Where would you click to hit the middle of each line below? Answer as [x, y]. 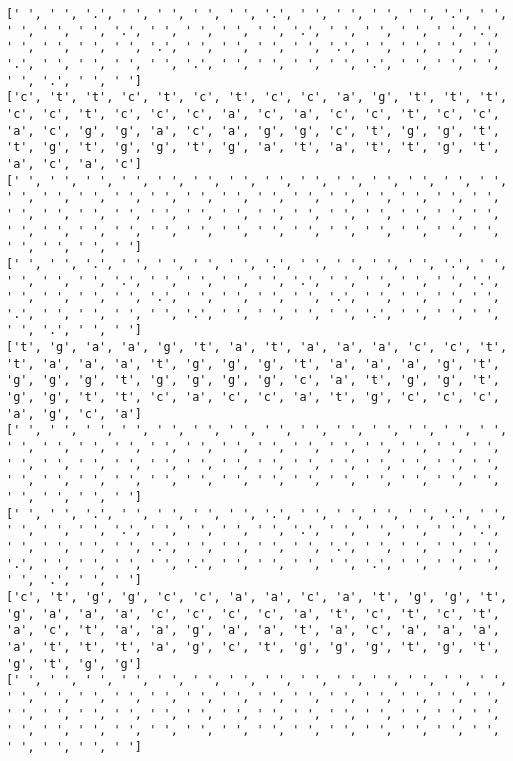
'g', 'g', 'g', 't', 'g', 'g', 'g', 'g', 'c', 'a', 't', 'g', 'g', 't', [253, 380]
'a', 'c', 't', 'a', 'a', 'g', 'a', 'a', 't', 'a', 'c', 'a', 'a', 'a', [253, 630]
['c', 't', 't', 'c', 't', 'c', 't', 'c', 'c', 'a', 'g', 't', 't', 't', [257, 97]
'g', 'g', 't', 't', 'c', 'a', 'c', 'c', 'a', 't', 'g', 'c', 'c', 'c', [253, 397]
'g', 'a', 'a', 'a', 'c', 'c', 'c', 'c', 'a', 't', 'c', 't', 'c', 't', [253, 613]
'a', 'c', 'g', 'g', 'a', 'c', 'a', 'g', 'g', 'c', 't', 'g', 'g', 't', [253, 130]
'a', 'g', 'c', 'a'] [74, 413]
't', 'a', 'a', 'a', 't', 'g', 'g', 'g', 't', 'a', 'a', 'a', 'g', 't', [253, 363]
